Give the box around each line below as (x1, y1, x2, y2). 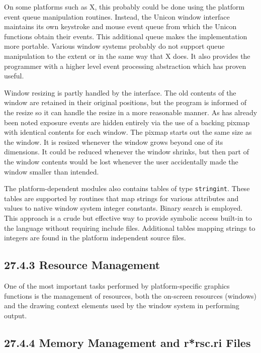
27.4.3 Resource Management (4, 257, 160, 273)
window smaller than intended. (4, 166, 99, 176)
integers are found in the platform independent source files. (4, 232, 186, 243)
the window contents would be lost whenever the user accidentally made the (4, 156, 238, 166)
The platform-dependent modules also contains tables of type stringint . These (4, 183, 250, 194)
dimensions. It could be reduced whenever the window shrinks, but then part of (4, 146, 249, 157)
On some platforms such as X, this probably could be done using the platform (4, 2, 245, 12)
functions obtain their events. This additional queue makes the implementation (4, 31, 247, 41)
